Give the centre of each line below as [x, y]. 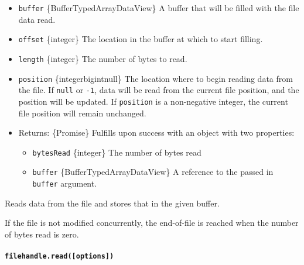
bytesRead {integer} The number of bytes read [117, 152]
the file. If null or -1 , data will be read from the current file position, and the [159, 90]
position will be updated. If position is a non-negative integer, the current [153, 101]
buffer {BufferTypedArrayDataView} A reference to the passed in [153, 172]
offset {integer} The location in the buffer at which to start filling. [141, 39]
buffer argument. [65, 183]
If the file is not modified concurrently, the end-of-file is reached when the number [152, 223]
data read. [37, 19]
